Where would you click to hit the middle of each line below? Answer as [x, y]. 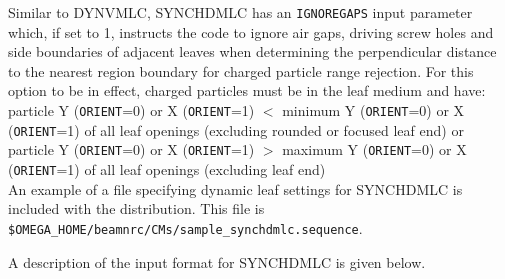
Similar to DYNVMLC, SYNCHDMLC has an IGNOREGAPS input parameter [240, 12]
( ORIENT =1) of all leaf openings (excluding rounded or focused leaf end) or [236, 129]
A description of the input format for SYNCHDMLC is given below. [217, 261]
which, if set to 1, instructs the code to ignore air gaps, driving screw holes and [251, 31]
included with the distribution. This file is [136, 208]
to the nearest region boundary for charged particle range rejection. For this [241, 70]
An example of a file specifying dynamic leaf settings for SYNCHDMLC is [235, 188]
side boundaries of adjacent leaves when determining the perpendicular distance [252, 51]
